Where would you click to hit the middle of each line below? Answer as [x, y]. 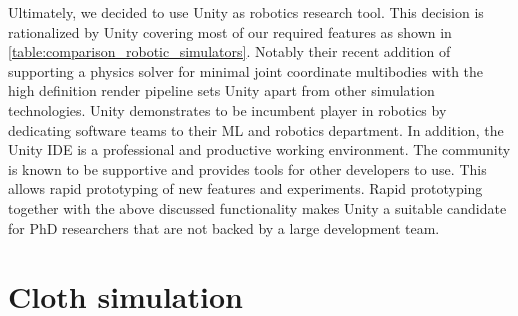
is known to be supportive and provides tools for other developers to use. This [247, 168]
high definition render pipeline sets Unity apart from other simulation [221, 90]
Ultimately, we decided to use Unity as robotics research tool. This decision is [246, 12]
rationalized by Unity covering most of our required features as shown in [230, 31]
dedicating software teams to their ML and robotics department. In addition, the [256, 129]
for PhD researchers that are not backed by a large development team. [224, 227]
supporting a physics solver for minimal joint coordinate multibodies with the [246, 70]
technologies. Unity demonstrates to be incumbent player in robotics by [227, 109]
